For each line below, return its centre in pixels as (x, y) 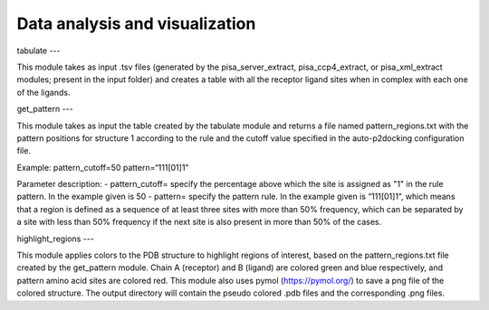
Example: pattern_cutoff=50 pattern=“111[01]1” (103, 167)
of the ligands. (43, 92)
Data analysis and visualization (136, 23)
